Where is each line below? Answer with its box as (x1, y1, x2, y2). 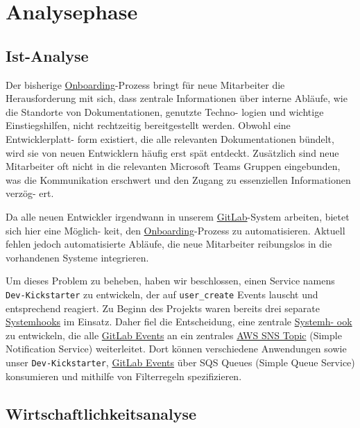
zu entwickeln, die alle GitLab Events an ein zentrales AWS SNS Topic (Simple (6, 327, 342, 342)
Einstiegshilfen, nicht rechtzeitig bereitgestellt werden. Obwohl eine (6, 118, 291, 132)
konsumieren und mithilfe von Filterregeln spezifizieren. (6, 368, 242, 383)
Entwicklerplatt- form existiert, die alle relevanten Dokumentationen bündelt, (6, 131, 334, 146)
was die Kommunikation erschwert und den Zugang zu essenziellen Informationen (6, 172, 351, 187)
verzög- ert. (6, 186, 54, 200)
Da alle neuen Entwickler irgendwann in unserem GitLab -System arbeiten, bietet (6, 209, 350, 223)
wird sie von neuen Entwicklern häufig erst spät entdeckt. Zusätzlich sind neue (6, 145, 339, 160)
